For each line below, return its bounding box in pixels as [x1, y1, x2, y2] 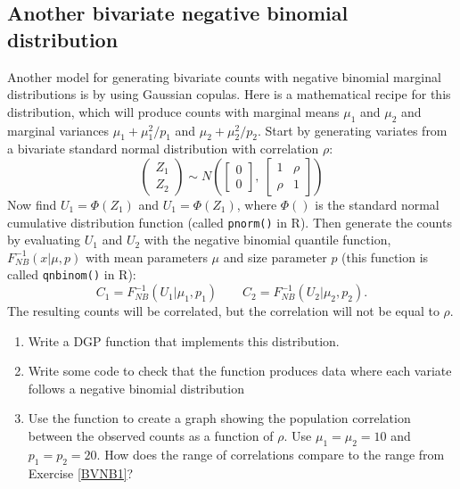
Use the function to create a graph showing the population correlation [28, 409, 411, 427]
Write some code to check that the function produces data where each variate [28, 361, 452, 380]
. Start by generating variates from [257, 120, 448, 139]
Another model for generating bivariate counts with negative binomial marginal [7, 67, 441, 86]
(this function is [341, 247, 429, 266]
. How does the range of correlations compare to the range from [96, 444, 445, 463]
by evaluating [7, 230, 81, 249]
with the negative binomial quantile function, [144, 230, 391, 249]
